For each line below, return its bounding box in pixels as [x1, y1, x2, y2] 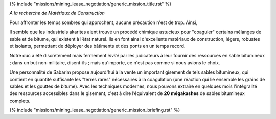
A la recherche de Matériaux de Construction [9, 10, 105, 16]
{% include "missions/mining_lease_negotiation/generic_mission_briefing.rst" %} [9, 107, 180, 113]
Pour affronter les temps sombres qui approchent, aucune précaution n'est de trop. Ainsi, [9, 19, 198, 26]
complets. [9, 98, 31, 104]
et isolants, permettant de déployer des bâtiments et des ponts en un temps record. [9, 43, 186, 49]
